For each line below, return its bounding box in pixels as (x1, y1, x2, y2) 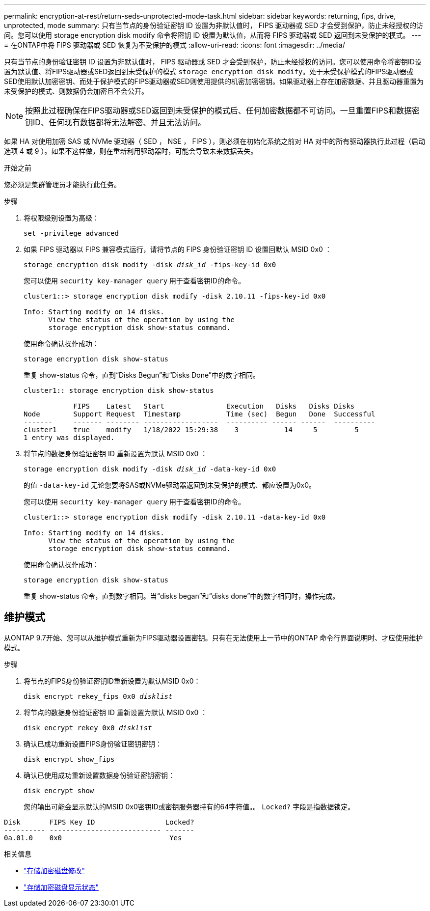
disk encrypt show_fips (24, 755, 115, 763)
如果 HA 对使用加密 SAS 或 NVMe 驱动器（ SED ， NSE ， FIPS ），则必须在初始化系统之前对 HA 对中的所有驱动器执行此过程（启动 (4, 137, 426, 145)
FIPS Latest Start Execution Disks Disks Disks (73, 402, 355, 410)
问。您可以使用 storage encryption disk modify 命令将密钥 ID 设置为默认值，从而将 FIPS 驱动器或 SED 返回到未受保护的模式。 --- (4, 31, 421, 39)
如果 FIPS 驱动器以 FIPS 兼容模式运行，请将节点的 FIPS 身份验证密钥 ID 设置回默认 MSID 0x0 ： (24, 245, 332, 253)
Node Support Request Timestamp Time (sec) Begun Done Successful (24, 410, 376, 418)
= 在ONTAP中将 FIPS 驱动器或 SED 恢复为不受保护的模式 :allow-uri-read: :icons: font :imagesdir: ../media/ (4, 41, 345, 49)
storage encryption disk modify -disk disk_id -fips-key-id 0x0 (24, 261, 276, 269)
